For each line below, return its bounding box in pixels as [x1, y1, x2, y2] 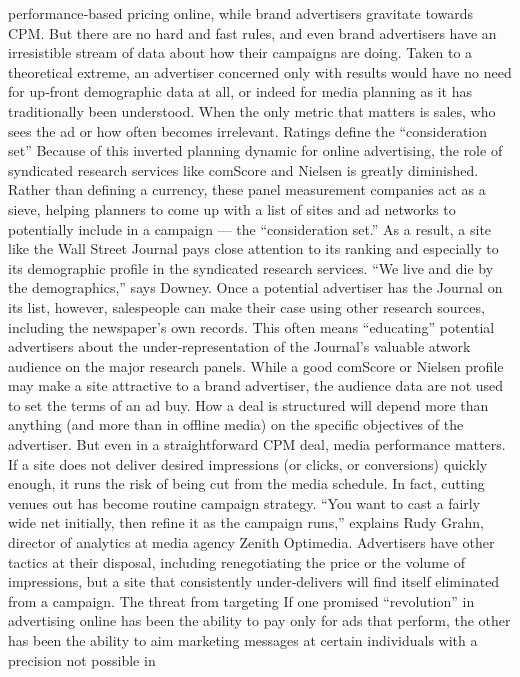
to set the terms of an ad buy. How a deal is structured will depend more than [8, 394, 489, 415]
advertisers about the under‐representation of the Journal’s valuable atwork [8, 336, 471, 357]
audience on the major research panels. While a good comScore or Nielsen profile [8, 355, 504, 376]
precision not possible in [8, 649, 156, 670]
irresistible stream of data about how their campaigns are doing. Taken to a [8, 42, 473, 63]
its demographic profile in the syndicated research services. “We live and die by [8, 257, 494, 278]
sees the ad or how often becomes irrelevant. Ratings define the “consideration [8, 120, 488, 141]
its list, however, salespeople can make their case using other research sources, [8, 296, 485, 317]
